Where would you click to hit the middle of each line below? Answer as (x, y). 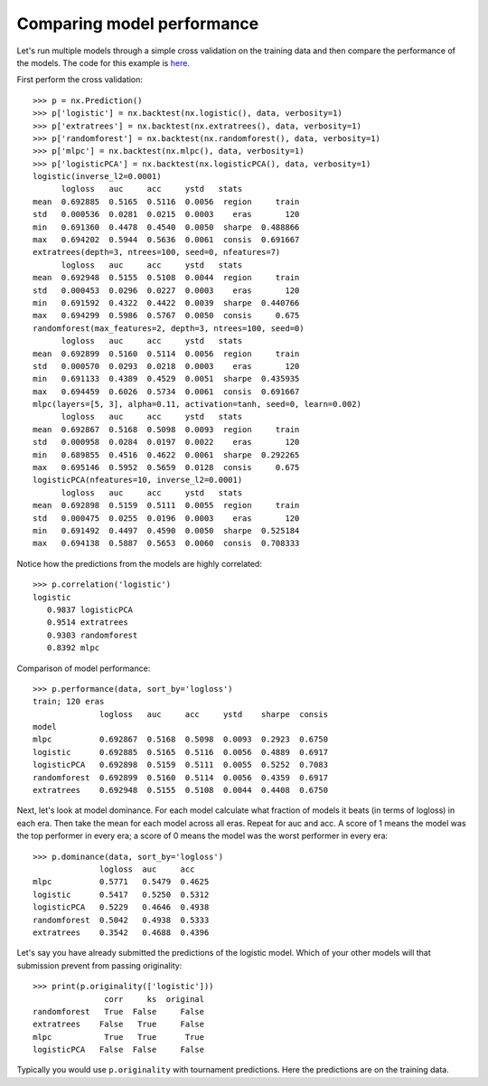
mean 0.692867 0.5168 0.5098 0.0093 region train (166, 429)
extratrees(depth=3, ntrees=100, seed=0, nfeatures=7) (157, 252)
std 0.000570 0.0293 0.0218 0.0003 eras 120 (166, 366)
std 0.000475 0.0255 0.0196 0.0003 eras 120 (166, 518)
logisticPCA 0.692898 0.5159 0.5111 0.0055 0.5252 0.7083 (181, 765)
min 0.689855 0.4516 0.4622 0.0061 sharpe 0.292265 (166, 455)
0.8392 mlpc (73, 648)
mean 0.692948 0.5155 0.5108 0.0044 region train (166, 278)
